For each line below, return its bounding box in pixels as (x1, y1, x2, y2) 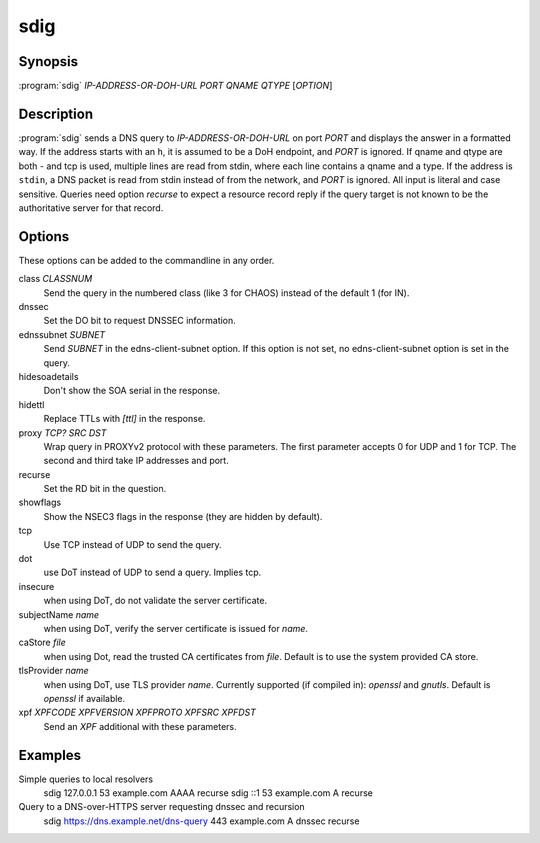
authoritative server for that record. (18, 201, 164, 214)
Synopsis (18, 53, 79, 70)
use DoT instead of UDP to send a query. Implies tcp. (43, 566, 262, 579)
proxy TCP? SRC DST (18, 426, 107, 439)
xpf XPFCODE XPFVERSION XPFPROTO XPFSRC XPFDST (18, 706, 257, 719)
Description (18, 105, 94, 122)
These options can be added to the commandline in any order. (18, 254, 275, 266)
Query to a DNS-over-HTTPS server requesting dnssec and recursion (18, 801, 305, 813)
